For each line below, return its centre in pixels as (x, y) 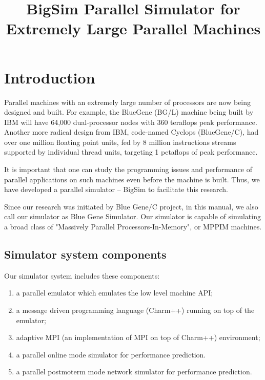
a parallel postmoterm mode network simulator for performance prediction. (134, 372)
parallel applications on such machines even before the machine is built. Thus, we (132, 179)
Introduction (50, 77)
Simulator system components (85, 254)
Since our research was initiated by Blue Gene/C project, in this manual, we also (131, 206)
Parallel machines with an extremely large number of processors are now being (128, 102)
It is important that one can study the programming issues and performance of (128, 169)
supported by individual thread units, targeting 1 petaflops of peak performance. (131, 152)
